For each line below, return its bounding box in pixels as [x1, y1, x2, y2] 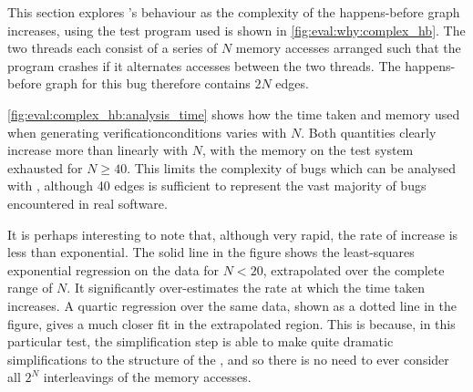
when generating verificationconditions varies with [7, 122, 287, 141]
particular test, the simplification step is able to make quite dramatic [7, 332, 394, 351]
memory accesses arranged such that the [235, 38, 461, 57]
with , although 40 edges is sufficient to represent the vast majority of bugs [7, 176, 427, 195]
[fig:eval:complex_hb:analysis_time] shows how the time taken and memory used [7, 104, 460, 123]
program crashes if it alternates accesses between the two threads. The [7, 56, 401, 75]
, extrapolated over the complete [262, 260, 445, 279]
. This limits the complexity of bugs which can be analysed [127, 158, 456, 177]
